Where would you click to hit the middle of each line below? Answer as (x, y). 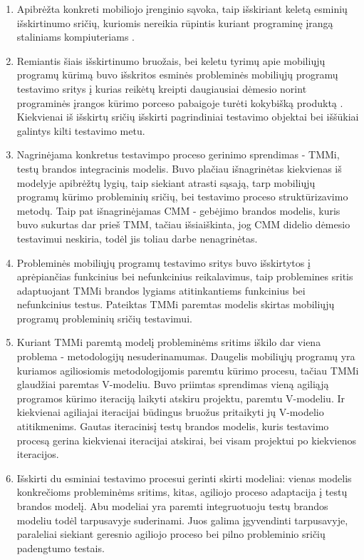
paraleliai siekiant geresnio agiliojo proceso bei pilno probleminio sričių (171, 534)
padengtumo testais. (61, 548)
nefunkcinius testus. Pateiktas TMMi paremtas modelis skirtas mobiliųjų (176, 304)
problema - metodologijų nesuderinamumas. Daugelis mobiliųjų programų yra (186, 356)
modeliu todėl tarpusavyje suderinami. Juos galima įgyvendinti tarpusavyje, (182, 520)
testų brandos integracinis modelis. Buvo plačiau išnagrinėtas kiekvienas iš (179, 168)
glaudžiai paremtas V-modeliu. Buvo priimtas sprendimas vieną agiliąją (173, 384)
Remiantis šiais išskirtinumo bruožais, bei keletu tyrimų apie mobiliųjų (171, 60)
